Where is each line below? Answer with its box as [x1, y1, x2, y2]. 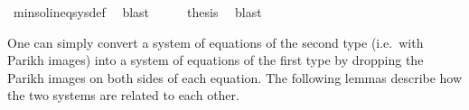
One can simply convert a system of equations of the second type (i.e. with [7, 32, 424, 51]
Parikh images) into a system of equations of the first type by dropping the [7, 50, 424, 69]
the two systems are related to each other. [7, 86, 239, 105]
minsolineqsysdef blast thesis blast [13, 3, 262, 21]
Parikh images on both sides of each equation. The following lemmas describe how [7, 68, 463, 87]
